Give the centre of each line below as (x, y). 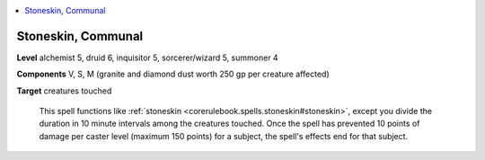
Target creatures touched (64, 91)
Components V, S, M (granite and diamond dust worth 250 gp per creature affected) (173, 74)
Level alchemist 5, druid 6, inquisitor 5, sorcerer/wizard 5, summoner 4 (147, 58)
